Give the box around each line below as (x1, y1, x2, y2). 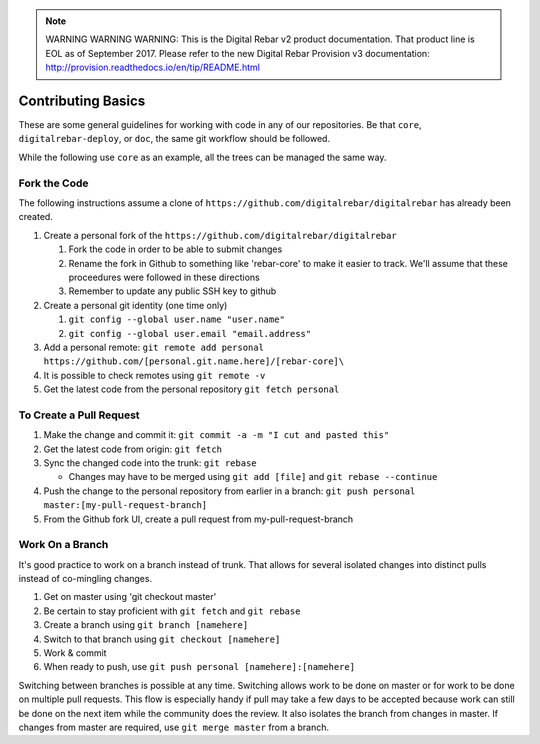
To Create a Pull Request (18, 408, 140, 422)
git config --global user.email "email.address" (68, 328, 312, 339)
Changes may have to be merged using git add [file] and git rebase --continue (68, 471, 438, 483)
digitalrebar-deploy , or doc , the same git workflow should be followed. (18, 133, 330, 145)
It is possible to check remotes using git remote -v (43, 369, 266, 381)
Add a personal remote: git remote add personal (43, 341, 265, 353)
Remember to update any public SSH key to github (68, 285, 277, 297)
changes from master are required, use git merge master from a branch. (18, 721, 330, 733)
